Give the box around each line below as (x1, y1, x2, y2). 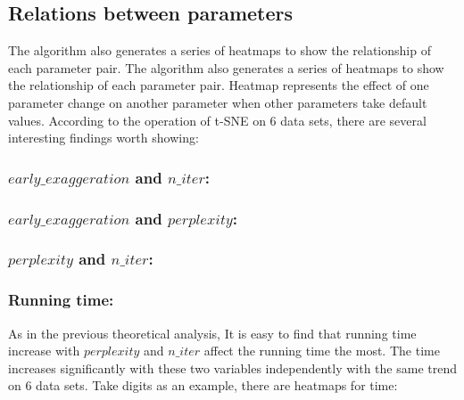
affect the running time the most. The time (203, 341, 440, 360)
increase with (8, 341, 80, 360)
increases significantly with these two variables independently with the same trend (8, 358, 458, 377)
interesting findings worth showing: (8, 128, 199, 147)
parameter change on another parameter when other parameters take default (8, 93, 427, 111)
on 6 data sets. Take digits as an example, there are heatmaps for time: (8, 376, 398, 395)
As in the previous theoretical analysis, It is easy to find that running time (8, 323, 417, 342)
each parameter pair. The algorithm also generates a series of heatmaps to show (8, 58, 444, 77)
